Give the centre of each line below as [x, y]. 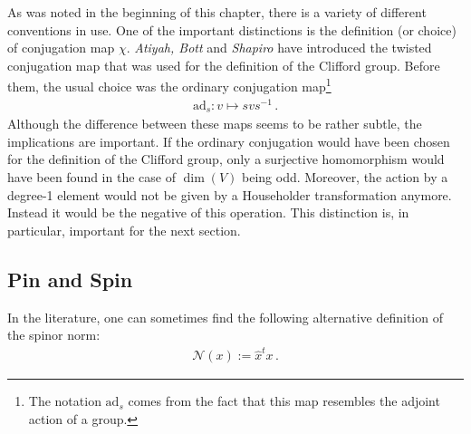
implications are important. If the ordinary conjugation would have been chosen [229, 141]
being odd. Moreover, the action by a [345, 176]
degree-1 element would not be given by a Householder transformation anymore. [230, 194]
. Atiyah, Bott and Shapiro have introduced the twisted [279, 48]
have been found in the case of [91, 176]
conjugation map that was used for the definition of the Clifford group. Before [224, 65]
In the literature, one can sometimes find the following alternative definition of [225, 317]
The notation [65, 401]
